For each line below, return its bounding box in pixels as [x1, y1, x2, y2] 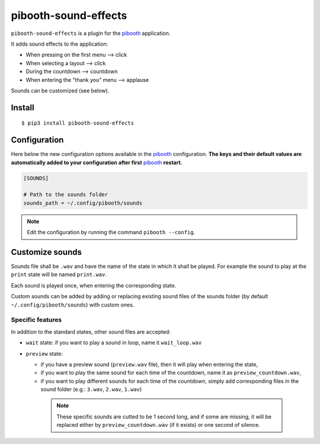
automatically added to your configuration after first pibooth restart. [11, 159, 183, 166]
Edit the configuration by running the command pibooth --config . [27, 229, 196, 236]
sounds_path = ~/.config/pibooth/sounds [23, 199, 142, 206]
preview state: [25, 350, 63, 357]
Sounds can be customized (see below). [11, 87, 110, 94]
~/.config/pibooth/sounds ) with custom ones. [11, 301, 135, 308]
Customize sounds [11, 247, 82, 257]
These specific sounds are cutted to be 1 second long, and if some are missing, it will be [56, 413, 272, 420]
